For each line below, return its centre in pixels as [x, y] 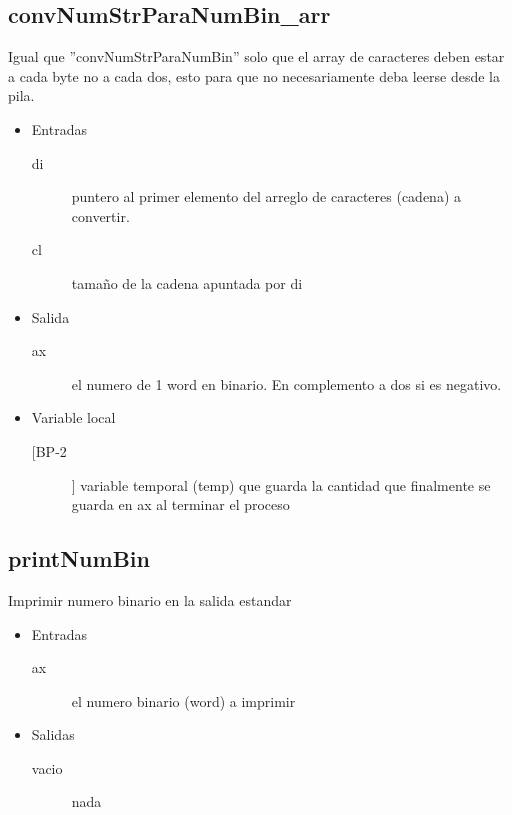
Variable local [73, 417]
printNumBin [79, 558]
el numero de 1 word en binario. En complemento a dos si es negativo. [286, 383]
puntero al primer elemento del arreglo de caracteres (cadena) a [266, 196]
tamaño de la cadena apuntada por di [187, 282]
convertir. [100, 215]
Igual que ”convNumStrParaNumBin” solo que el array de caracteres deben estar [256, 56]
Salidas [53, 734]
